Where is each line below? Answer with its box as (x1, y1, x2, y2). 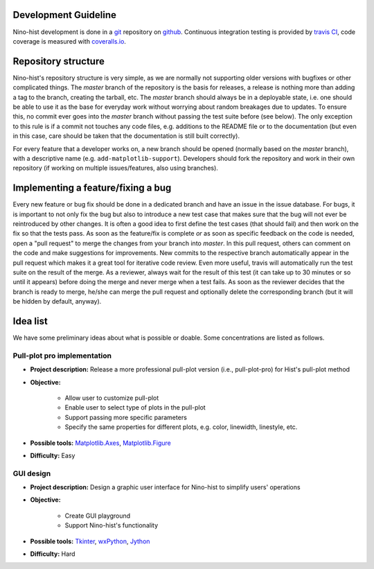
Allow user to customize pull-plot (64, 394, 159, 402)
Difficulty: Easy (30, 451, 75, 459)
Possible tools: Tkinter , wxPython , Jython (30, 537, 150, 545)
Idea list (12, 315, 48, 327)
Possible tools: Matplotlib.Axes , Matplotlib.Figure (30, 439, 171, 447)
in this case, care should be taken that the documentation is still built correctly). (12, 132, 240, 140)
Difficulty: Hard (30, 550, 75, 558)
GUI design (12, 469, 51, 478)
